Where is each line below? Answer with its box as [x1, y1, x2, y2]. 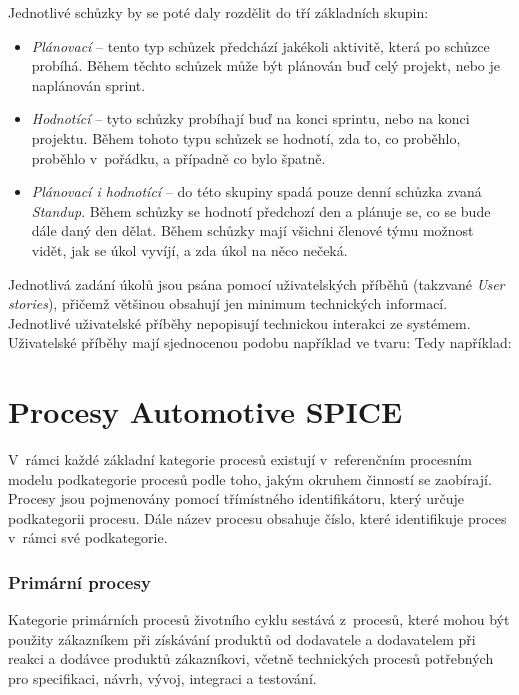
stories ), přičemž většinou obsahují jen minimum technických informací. [8, 293, 448, 314]
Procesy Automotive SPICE [8, 391, 403, 432]
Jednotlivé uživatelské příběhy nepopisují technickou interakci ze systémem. [8, 312, 471, 333]
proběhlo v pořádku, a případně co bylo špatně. [31, 147, 326, 168]
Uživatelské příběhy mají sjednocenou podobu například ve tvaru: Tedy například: [8, 332, 512, 353]
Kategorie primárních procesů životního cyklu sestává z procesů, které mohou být [8, 609, 510, 630]
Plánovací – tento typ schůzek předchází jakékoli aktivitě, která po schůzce [31, 35, 490, 56]
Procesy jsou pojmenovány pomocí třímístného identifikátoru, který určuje [8, 488, 465, 509]
